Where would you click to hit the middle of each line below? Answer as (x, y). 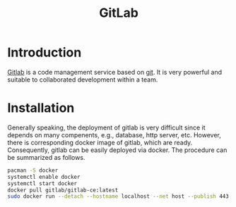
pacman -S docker (33, 170)
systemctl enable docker (44, 177)
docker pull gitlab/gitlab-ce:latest (63, 190)
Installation (41, 108)
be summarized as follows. (46, 157)
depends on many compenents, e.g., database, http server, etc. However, (114, 134)
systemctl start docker (42, 183)
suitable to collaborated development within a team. (83, 80)
